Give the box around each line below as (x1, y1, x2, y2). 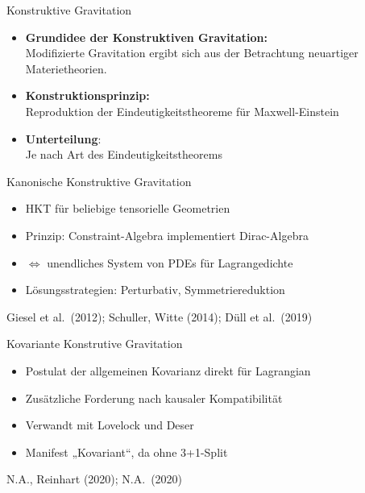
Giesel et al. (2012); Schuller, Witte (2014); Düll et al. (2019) (6, 308, 313, 325)
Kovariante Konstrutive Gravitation (6, 335, 183, 352)
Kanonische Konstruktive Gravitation (6, 172, 192, 189)
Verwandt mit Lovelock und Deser (25, 416, 194, 433)
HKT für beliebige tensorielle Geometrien (25, 200, 230, 217)
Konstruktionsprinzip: (25, 87, 150, 104)
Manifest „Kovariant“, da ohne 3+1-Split (25, 443, 228, 460)
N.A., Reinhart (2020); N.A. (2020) (6, 470, 183, 487)
